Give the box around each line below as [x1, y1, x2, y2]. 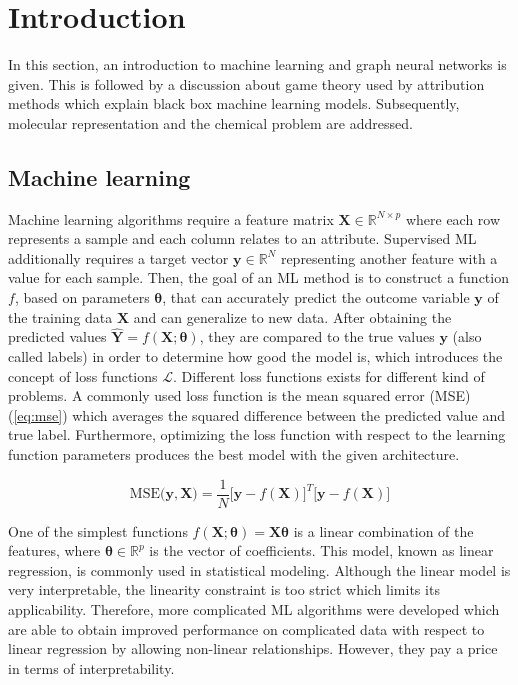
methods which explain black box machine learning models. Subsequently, [8, 93, 460, 114]
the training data [8, 306, 113, 327]
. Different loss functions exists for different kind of [173, 365, 485, 386]
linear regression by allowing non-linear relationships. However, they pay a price [8, 638, 498, 659]
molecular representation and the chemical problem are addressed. [8, 112, 413, 133]
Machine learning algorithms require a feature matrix [8, 208, 334, 229]
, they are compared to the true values [199, 326, 435, 347]
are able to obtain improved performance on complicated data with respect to [8, 618, 485, 639]
